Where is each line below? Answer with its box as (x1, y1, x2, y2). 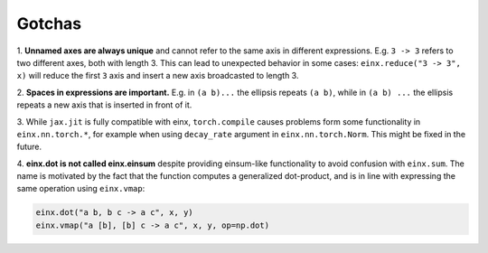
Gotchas (16, 14, 82, 33)
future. (16, 141, 42, 153)
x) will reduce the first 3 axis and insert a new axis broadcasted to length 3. (16, 70, 299, 81)
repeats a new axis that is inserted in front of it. (16, 99, 192, 110)
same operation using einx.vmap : (16, 183, 145, 194)
